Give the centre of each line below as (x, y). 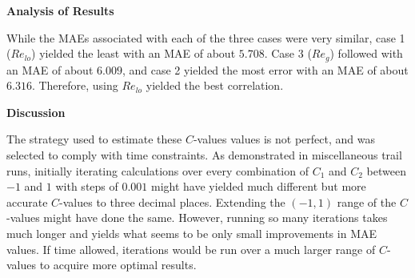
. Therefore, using (75, 85)
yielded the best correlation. (215, 85)
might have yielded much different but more (259, 186)
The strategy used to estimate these (94, 139)
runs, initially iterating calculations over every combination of (158, 170)
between (386, 170)
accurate (27, 201)
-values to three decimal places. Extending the (172, 201)
